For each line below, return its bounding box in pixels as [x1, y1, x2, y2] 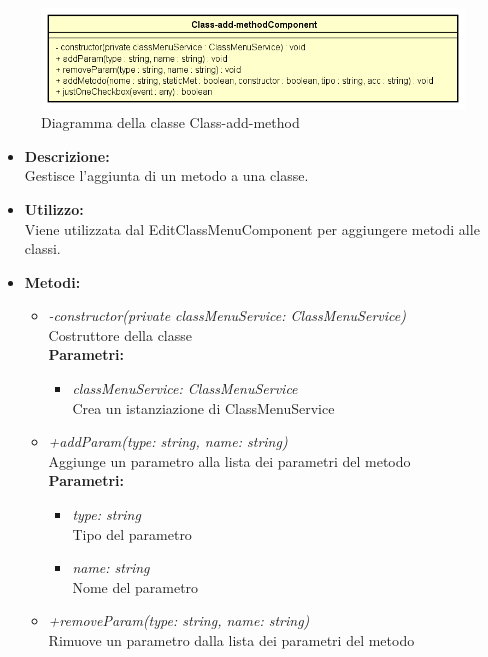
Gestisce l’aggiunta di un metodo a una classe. [24, 165, 309, 186]
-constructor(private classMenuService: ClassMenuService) [48, 305, 406, 326]
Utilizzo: [24, 198, 84, 219]
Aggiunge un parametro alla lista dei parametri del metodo [48, 450, 411, 471]
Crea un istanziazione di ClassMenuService [72, 397, 335, 418]
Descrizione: [24, 145, 110, 166]
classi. [24, 238, 61, 259]
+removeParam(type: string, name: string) [48, 610, 310, 631]
